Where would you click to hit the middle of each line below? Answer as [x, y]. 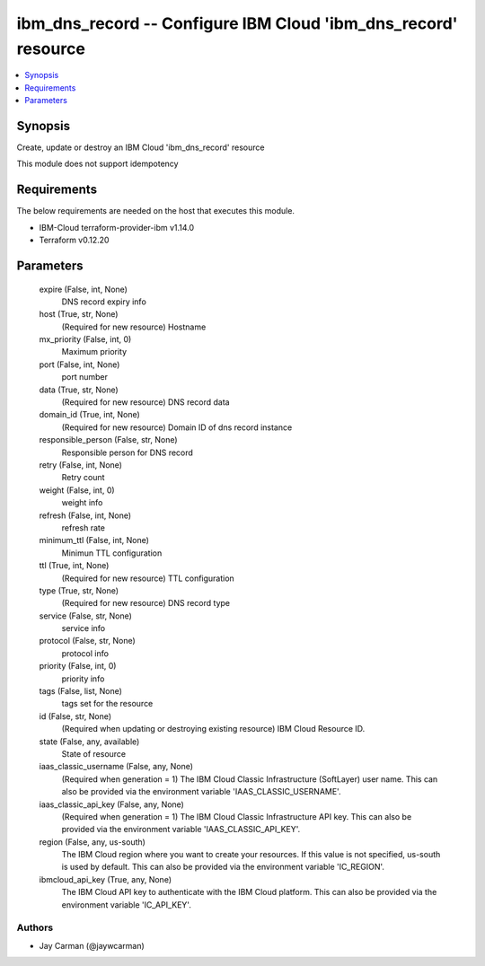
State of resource [94, 753]
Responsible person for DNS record [127, 452]
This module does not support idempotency [97, 164]
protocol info [85, 653]
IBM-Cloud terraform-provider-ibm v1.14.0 [117, 227]
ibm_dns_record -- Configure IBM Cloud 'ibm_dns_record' [237, 23]
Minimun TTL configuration [112, 553]
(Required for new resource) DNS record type [146, 603]
